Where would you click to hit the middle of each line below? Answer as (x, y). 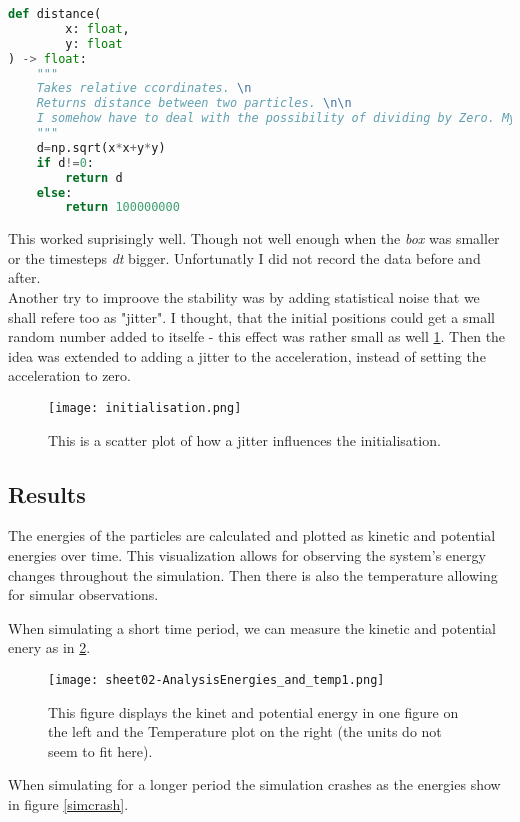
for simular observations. (83, 594)
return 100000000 (122, 207)
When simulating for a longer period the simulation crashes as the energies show (254, 784)
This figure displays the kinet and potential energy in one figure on (253, 711)
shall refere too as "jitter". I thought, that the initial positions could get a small (251, 316)
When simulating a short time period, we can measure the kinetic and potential (252, 627)
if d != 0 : (65, 162)
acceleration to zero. (69, 375)
